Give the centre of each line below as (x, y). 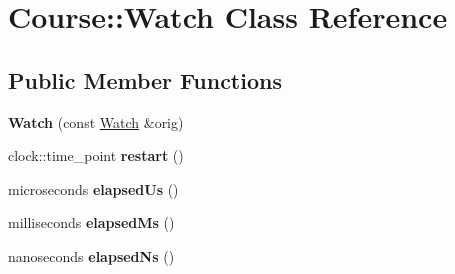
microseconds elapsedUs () (93, 188)
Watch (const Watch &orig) (96, 121)
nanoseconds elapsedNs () (91, 255)
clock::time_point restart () (96, 155)
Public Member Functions (145, 79)
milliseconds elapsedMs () (91, 222)
